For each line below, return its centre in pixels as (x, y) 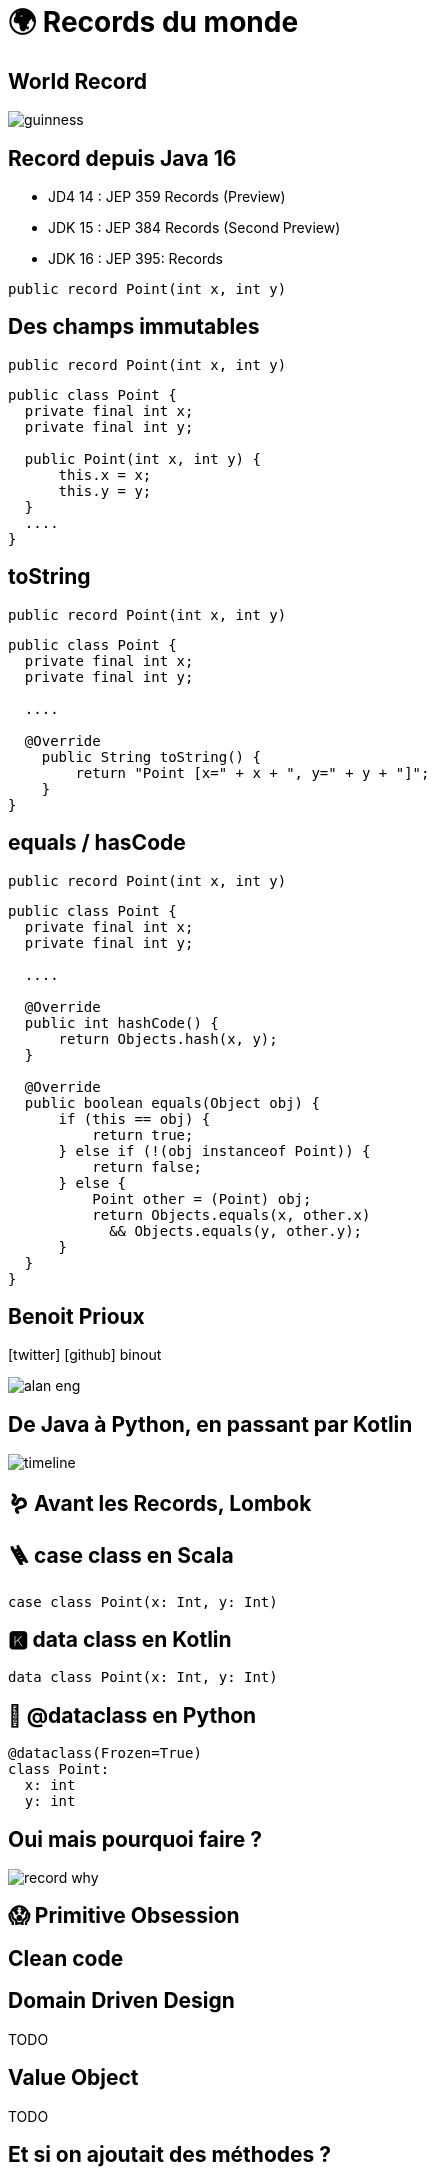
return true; (143, 1134)
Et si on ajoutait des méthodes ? (170, 2154)
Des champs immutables (134, 327)
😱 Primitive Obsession (124, 1916)
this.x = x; (105, 474)
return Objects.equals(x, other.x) (231, 1214)
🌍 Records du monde (153, 22)
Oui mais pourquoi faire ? (135, 1839)
